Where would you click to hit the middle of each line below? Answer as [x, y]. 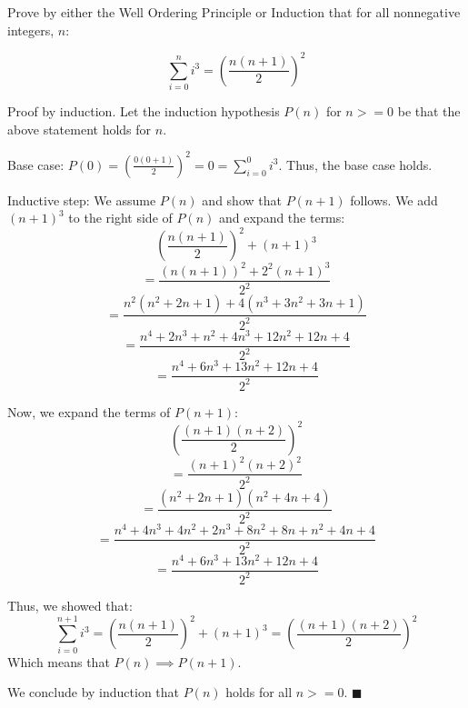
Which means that [59, 661]
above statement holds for [80, 129]
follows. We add [394, 199]
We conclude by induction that [94, 692]
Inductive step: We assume [82, 199]
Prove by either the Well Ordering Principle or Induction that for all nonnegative [234, 12]
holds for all [259, 692]
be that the [429, 111]
